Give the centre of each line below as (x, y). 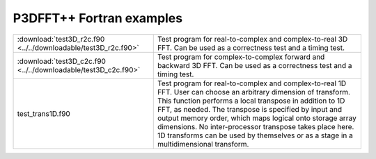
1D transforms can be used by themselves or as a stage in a (255, 135)
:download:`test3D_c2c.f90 (61, 61)
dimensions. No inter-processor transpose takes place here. (256, 126)
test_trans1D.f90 (44, 113)
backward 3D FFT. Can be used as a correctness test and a (254, 65)
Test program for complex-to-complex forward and (241, 57)
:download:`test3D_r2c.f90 (61, 39)
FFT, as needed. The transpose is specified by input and (250, 109)
